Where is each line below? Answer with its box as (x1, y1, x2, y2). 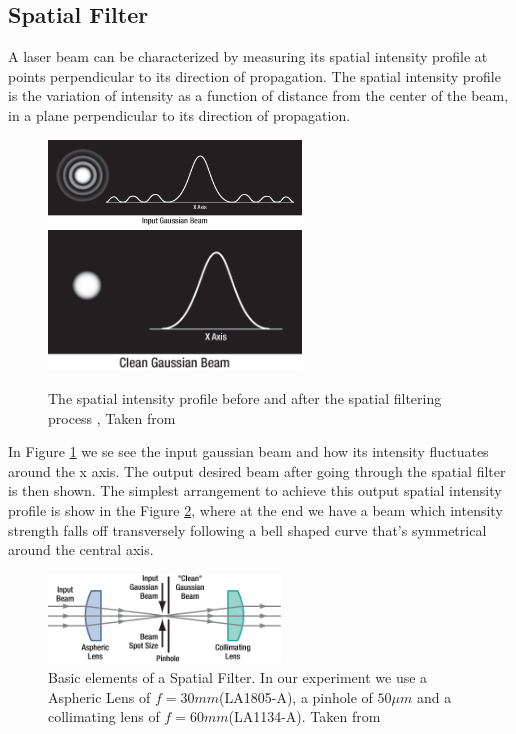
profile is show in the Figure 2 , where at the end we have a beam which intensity (8, 499, 503, 520)
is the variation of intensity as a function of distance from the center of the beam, (8, 85, 509, 106)
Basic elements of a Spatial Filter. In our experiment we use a (48, 667, 428, 688)
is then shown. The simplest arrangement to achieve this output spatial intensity (8, 480, 502, 501)
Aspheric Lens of (48, 686, 151, 707)
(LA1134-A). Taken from (228, 706, 381, 727)
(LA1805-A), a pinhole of (219, 686, 373, 707)
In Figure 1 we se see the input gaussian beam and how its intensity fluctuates (8, 441, 489, 462)
